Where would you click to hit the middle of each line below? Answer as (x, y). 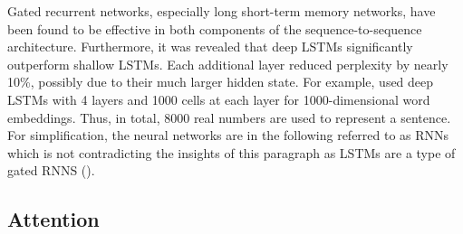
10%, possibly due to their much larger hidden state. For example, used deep (221, 82)
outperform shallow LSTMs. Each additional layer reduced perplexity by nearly (228, 64)
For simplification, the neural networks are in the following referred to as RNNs (228, 135)
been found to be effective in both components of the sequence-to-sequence (215, 28)
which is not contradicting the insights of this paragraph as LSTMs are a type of (231, 152)
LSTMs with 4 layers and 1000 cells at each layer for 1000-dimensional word (219, 99)
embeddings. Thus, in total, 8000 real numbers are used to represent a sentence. (229, 117)
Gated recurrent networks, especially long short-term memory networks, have (222, 11)
